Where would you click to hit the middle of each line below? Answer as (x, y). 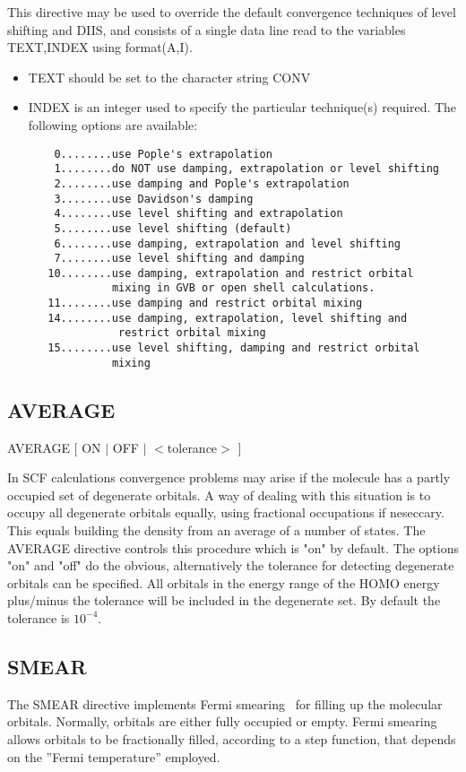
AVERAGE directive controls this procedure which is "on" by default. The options (233, 547)
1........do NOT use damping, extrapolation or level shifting (246, 169)
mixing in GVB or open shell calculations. (243, 288)
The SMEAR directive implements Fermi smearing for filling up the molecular (225, 703)
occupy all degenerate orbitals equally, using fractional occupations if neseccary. (226, 512)
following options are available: (113, 124)
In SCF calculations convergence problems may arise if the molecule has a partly (229, 477)
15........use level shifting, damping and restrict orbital (234, 348)
